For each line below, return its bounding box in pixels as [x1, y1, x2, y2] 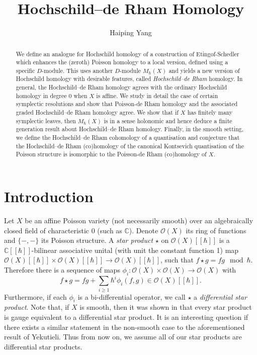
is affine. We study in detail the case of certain [96, 91, 218, 100]
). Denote [129, 225, 158, 235]
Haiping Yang [110, 27, 152, 38]
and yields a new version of [168, 66, 240, 74]
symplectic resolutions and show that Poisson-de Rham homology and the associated [16, 100, 238, 108]
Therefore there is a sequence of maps [4, 264, 120, 275]
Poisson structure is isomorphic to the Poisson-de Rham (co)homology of [16, 150, 207, 158]
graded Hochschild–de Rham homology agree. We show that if [16, 108, 179, 117]
